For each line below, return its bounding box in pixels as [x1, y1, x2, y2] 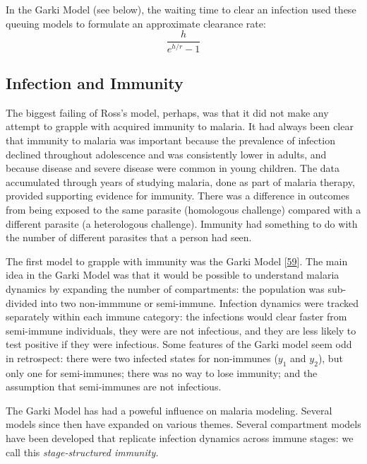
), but [318, 350, 343, 365]
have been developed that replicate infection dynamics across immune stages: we [6, 431, 354, 446]
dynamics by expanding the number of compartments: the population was [6, 281, 325, 296]
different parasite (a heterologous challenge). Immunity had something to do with [6, 216, 358, 231]
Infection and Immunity [6, 71, 183, 93]
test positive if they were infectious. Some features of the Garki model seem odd [6, 337, 352, 352]
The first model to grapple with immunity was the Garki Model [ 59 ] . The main [6, 253, 348, 268]
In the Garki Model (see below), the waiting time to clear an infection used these [6, 2, 356, 16]
